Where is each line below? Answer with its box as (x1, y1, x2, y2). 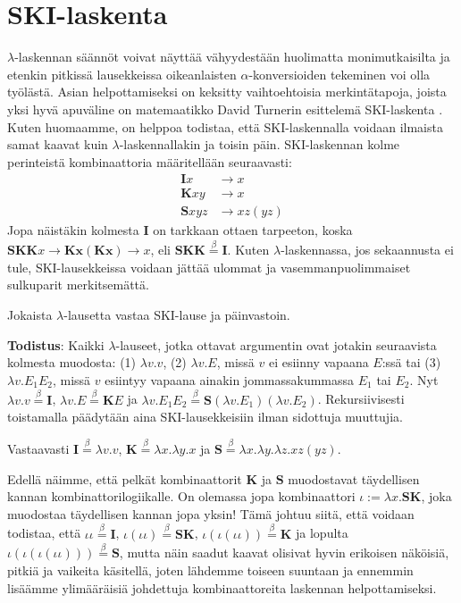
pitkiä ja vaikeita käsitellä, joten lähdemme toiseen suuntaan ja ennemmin (7, 560, 414, 579)
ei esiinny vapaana (268, 353, 369, 372)
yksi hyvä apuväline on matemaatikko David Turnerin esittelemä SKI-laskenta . (7, 99, 443, 118)
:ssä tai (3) (381, 353, 441, 372)
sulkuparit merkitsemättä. (7, 275, 149, 294)
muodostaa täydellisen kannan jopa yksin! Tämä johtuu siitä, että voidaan (7, 504, 415, 523)
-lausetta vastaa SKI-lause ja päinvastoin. (63, 305, 290, 323)
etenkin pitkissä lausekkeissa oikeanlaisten (7, 64, 237, 83)
